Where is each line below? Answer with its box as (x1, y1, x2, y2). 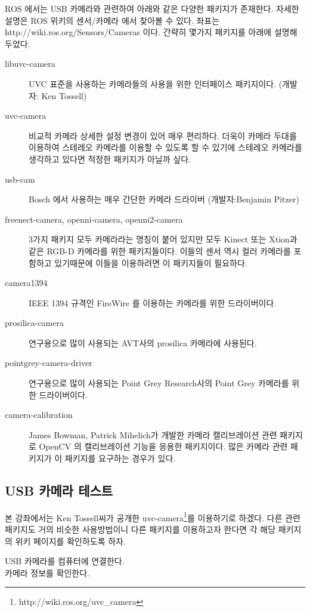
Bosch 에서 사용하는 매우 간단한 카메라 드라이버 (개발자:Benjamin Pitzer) (29, 193, 299, 205)
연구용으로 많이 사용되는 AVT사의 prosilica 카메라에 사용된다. (29, 336, 257, 349)
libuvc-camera (5, 57, 55, 70)
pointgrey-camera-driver (5, 356, 92, 369)
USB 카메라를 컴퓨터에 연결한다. (5, 555, 125, 567)
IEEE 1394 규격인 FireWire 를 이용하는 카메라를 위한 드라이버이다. (29, 296, 277, 309)
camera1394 (5, 276, 48, 289)
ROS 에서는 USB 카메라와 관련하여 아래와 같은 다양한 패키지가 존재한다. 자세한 (5, 2, 299, 14)
